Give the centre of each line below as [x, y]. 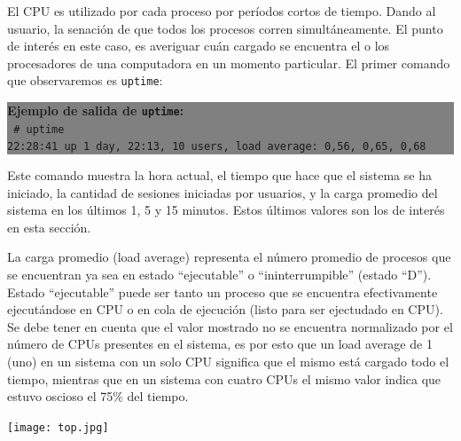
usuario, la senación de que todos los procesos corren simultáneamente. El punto [225, 28]
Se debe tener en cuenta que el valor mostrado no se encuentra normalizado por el [230, 326]
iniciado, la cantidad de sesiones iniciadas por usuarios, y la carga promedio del [223, 192]
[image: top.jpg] [58, 427]
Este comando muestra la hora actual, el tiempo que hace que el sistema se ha [219, 175]
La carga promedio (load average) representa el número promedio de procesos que [229, 257]
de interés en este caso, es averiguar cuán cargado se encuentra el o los [199, 46]
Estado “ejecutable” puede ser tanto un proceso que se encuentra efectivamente [223, 291]
